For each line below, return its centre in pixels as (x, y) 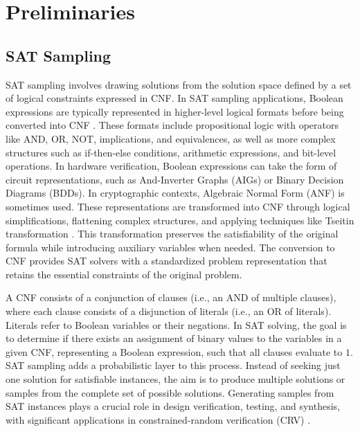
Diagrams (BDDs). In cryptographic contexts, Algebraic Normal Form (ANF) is (175, 193)
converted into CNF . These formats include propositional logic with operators (172, 125)
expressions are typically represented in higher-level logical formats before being (175, 111)
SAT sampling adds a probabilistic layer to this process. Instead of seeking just (173, 365)
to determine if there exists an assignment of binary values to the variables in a (174, 338)
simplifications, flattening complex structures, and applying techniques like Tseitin (180, 220)
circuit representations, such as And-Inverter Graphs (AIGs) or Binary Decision (175, 179)
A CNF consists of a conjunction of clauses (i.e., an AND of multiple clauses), (171, 297)
